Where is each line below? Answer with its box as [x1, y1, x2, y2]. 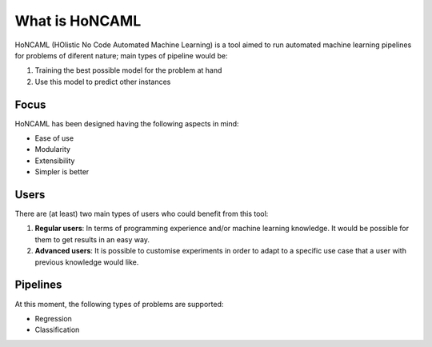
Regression [34, 313, 72, 323]
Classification [34, 325, 80, 335]
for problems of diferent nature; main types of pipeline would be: [14, 50, 228, 60]
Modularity [34, 145, 71, 154]
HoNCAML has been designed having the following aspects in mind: [14, 118, 239, 128]
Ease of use [34, 134, 74, 143]
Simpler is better [34, 167, 90, 177]
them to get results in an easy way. [34, 234, 150, 244]
